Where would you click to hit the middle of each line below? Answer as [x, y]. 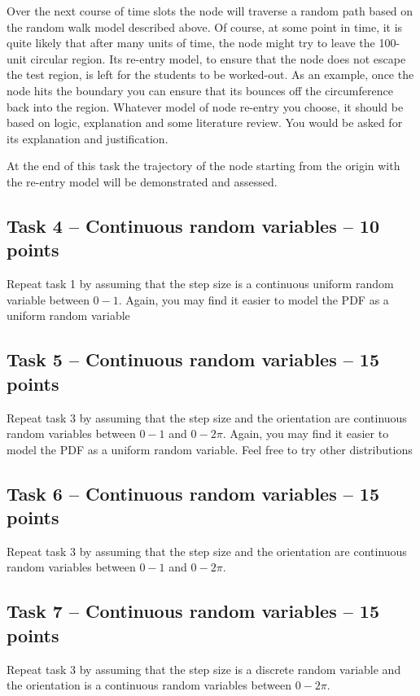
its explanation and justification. [87, 138]
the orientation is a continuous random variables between [149, 685]
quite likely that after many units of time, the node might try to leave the [191, 43]
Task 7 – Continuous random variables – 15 [193, 611]
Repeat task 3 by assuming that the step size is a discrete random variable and [204, 669]
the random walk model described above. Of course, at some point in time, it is [205, 26]
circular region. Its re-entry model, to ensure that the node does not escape [218, 58]
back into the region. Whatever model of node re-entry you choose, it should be [205, 106]
